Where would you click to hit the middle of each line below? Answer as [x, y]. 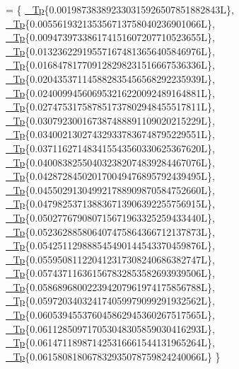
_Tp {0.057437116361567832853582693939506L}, [110, 273]
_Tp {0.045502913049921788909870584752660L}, [110, 189]
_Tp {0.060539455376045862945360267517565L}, [110, 315]
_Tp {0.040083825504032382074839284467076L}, [110, 162]
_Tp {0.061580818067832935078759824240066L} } [113, 356]
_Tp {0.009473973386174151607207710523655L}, [110, 37]
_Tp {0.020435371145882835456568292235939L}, [110, 78]
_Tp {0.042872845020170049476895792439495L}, [110, 176]
